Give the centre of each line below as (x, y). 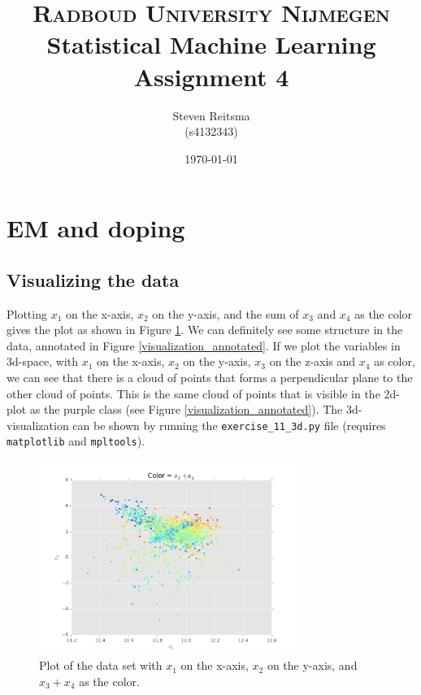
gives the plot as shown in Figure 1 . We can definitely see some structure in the (205, 330)
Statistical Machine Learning (211, 44)
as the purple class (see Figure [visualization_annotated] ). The (186, 409)
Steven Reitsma (211, 115)
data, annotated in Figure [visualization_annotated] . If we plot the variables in (204, 345)
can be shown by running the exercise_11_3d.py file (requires (229, 425)
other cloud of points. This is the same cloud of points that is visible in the (193, 393)
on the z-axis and (312, 361)
